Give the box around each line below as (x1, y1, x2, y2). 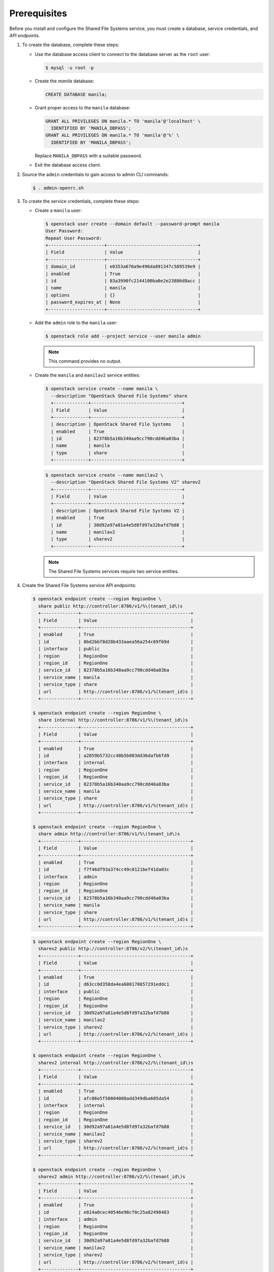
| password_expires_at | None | (45, 299, 201, 305)
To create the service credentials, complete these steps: (22, 198, 140, 204)
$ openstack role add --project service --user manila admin (45, 333, 201, 339)
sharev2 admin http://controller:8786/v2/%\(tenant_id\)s (38, 1173, 186, 1179)
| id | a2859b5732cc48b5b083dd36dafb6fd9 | (38, 753, 194, 759)
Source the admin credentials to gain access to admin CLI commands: (22, 171, 169, 178)
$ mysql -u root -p (45, 65, 94, 71)
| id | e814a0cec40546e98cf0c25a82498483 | (38, 1209, 194, 1215)
